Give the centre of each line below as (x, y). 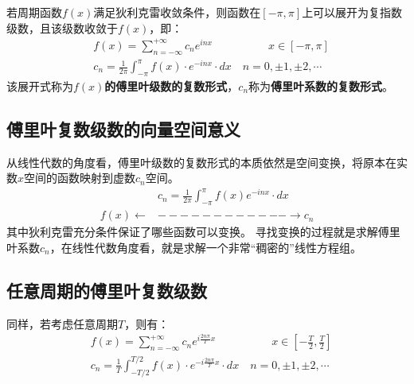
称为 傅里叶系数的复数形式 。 (321, 85)
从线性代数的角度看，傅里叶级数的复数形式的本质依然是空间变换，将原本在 (201, 162)
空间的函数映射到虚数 (80, 178)
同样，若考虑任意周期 (62, 323)
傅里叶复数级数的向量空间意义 (123, 128)
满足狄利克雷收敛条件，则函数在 (177, 12)
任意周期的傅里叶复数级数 (107, 290)
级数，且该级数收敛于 (62, 27)
